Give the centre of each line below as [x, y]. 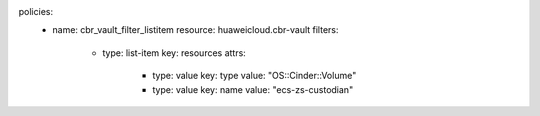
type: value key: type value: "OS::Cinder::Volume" [254, 76]
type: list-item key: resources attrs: [174, 52]
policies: [36, 11]
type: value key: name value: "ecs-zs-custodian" [253, 89]
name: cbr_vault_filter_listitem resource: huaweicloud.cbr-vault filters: [195, 30]
